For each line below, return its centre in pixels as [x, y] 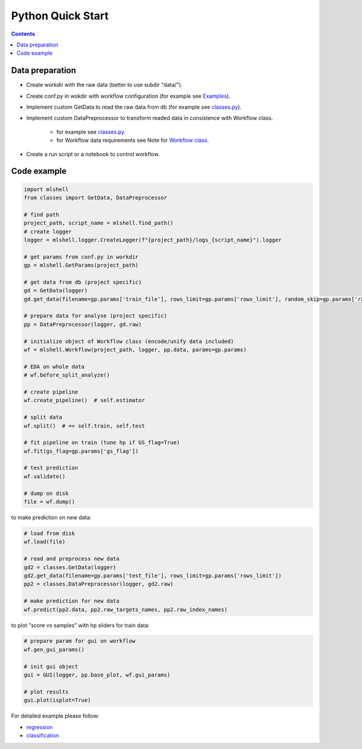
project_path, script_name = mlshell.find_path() [99, 223]
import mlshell [46, 189]
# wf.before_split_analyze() [67, 375]
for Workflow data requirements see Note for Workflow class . [133, 140]
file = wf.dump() [49, 502]
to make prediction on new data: [51, 518]
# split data [43, 417]
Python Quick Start [60, 16]
